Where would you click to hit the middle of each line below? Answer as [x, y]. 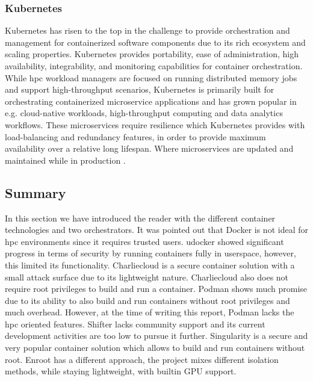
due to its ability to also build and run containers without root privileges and [147, 300]
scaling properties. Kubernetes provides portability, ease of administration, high [152, 54]
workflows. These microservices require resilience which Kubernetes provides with [155, 124]
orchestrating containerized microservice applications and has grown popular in [151, 101]
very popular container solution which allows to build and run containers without [155, 348]
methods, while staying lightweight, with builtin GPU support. [121, 371]
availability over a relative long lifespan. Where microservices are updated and [149, 148]
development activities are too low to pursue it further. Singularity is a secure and [156, 336]
